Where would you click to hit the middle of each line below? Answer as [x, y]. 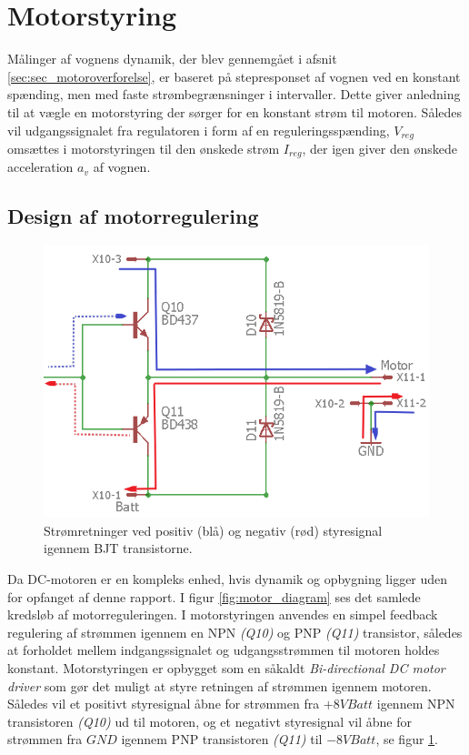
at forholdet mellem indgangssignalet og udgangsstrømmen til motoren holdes [224, 650]
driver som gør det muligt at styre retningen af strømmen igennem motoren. [220, 685]
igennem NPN [416, 704]
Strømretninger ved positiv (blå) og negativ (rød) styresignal [213, 530]
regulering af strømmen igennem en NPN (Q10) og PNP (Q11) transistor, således [235, 632]
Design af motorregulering [133, 216]
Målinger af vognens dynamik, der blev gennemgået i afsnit [172, 59]
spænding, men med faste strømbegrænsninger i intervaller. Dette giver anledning [234, 94]
